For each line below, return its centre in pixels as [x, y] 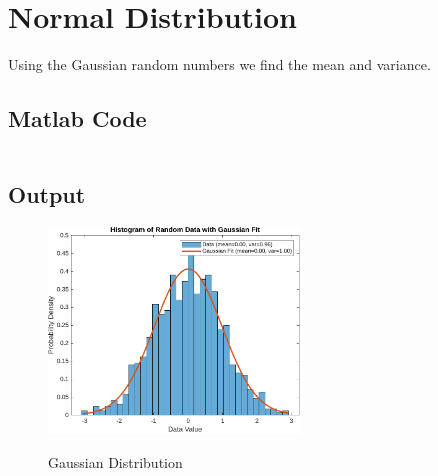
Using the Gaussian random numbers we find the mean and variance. [219, 64]
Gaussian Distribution [115, 461]
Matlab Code [77, 118]
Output [47, 194]
